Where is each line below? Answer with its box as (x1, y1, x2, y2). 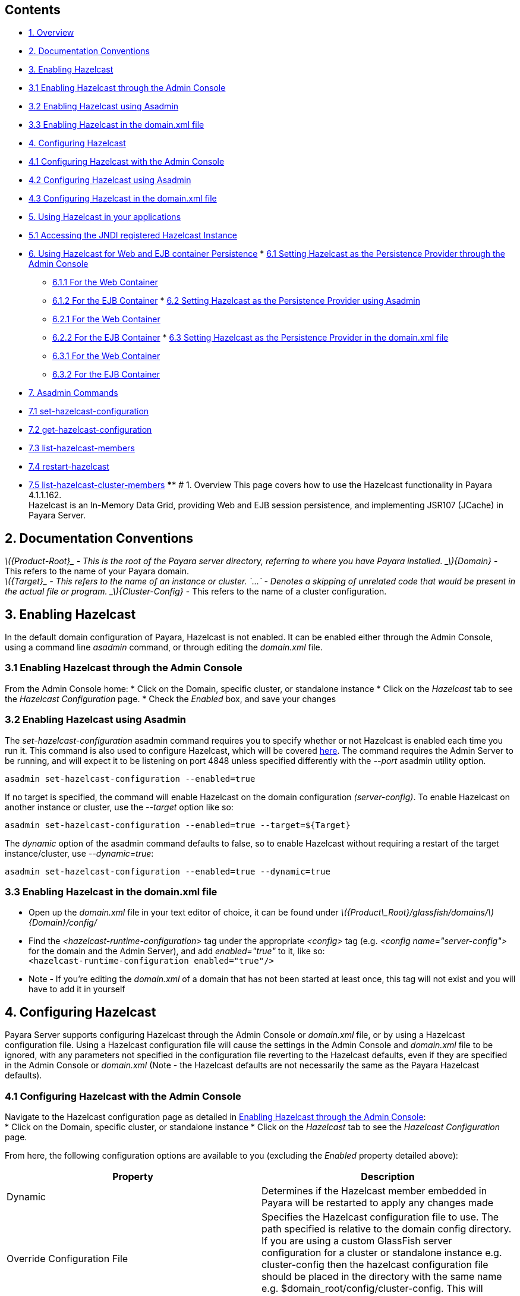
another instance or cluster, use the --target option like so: (5, 801, 234, 812)
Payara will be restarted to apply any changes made (261, 1196, 494, 1209)
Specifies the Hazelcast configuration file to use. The (261, 1210, 499, 1223)
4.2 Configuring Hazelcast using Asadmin (29, 175, 191, 185)
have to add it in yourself (29, 984, 125, 995)
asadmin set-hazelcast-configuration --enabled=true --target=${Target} (5, 820, 351, 830)
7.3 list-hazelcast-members (29, 443, 135, 454)
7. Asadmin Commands (29, 388, 118, 398)
